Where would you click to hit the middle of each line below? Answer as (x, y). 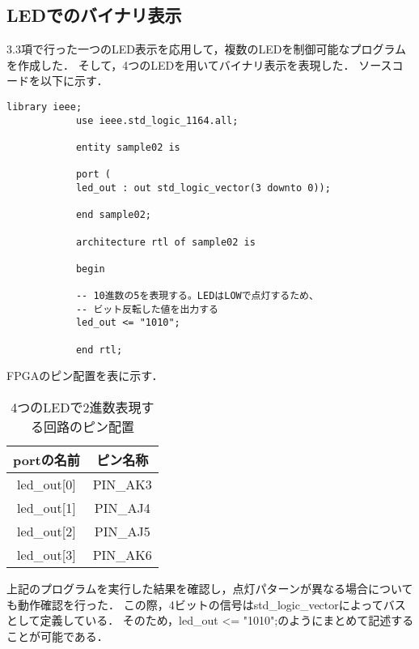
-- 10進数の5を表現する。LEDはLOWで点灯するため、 (197, 296)
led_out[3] (47, 555)
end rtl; (99, 350)
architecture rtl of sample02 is (165, 242)
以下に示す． (74, 81)
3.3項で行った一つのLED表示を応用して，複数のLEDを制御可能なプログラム (207, 49)
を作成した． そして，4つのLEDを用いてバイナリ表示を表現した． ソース (199, 64)
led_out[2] (47, 532)
